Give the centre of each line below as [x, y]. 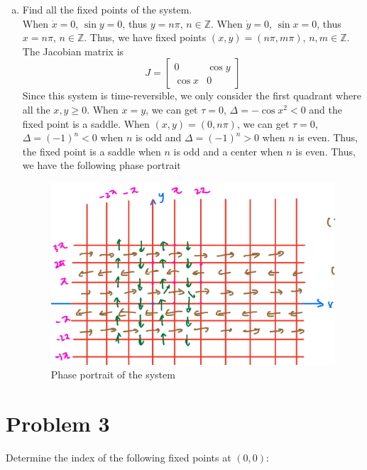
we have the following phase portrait [102, 165]
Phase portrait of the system [113, 375]
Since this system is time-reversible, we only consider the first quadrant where [192, 95]
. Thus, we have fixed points [145, 37]
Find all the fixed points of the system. [107, 9]
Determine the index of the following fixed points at [119, 457]
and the [325, 109]
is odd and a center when [228, 151]
